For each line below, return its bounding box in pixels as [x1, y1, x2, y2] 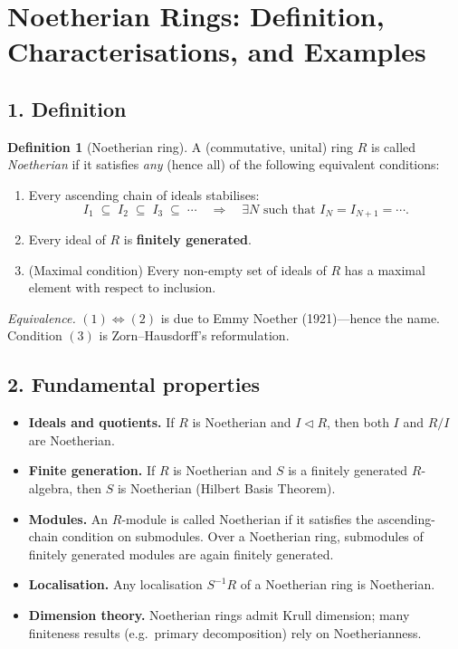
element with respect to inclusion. [28, 278, 216, 297]
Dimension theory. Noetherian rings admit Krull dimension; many [28, 605, 410, 624]
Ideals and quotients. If [28, 413, 175, 432]
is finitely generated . [123, 230, 252, 248]
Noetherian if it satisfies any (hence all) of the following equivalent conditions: [7, 155, 440, 174]
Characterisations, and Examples [7, 33, 426, 70]
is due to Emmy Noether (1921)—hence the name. [160, 308, 440, 327]
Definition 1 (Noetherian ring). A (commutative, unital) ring [7, 137, 354, 156]
